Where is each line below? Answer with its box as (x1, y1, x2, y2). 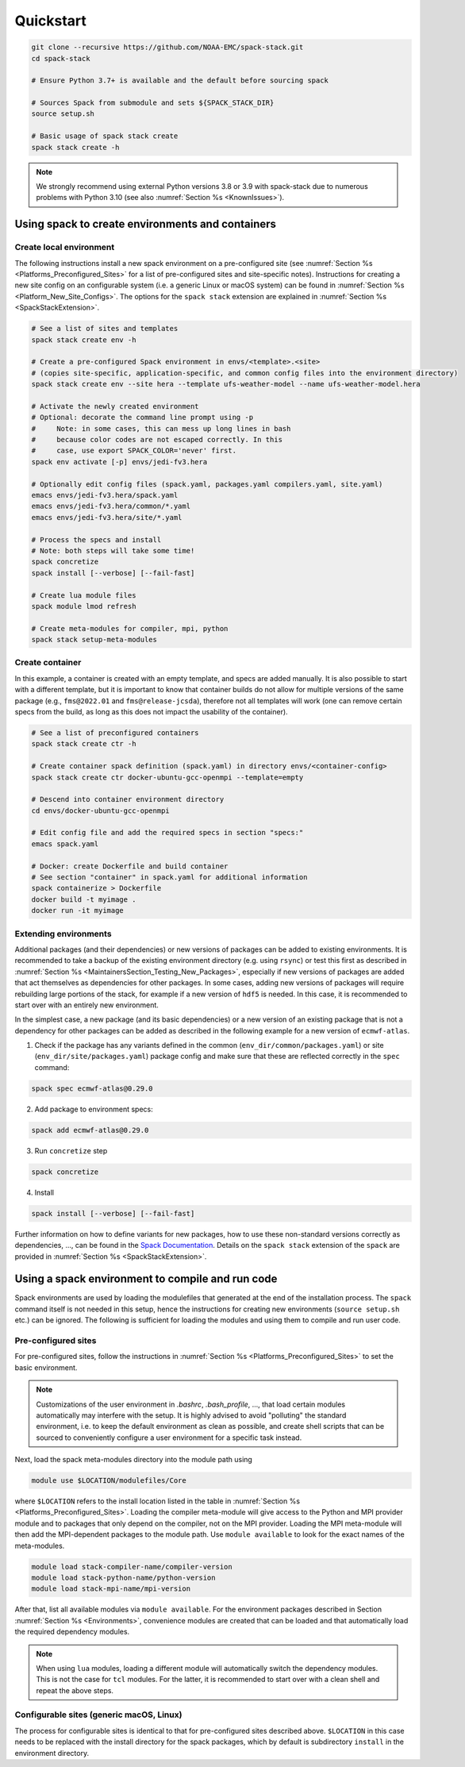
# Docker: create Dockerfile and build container (31, 861, 229, 871)
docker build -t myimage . (31, 895, 136, 904)
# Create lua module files (31, 591, 136, 599)
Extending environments (14, 928, 112, 939)
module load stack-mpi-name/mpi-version (31, 1584, 190, 1593)
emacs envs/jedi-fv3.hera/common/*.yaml (31, 502, 190, 511)
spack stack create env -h (31, 335, 136, 345)
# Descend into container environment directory (31, 795, 225, 804)
